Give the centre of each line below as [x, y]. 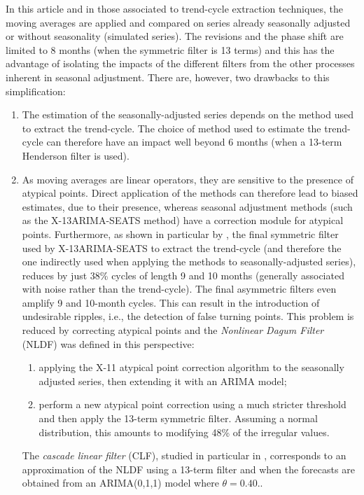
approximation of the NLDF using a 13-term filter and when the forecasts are [188, 469]
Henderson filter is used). [76, 155]
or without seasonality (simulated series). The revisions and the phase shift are [175, 36]
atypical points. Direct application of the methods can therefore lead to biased [190, 193]
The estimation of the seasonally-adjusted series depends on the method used [188, 114]
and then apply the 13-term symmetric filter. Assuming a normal [178, 418]
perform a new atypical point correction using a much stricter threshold [192, 404]
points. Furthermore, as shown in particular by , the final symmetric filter [180, 233]
